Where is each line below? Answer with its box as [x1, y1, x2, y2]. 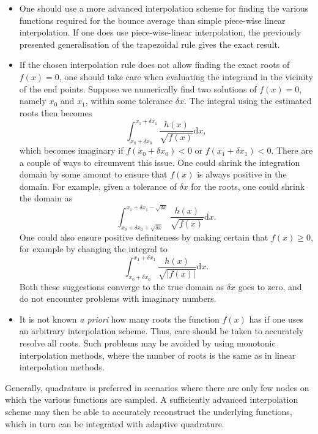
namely [19, 94, 46, 107]
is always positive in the [197, 168, 287, 181]
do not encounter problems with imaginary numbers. [19, 292, 216, 305]
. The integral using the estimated [184, 94, 312, 107]
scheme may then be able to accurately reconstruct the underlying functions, [5, 405, 292, 417]
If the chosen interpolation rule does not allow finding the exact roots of [19, 58, 290, 71]
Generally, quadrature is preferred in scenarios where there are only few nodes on [5, 381, 309, 394]
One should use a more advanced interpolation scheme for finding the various [19, 2, 309, 14]
